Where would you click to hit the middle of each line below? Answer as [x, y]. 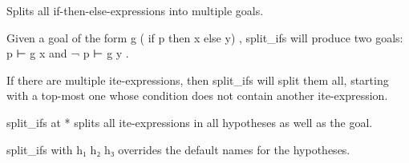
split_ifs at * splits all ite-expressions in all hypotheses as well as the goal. [190, 122]
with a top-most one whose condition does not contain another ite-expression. [197, 95]
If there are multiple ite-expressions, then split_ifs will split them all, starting [198, 80]
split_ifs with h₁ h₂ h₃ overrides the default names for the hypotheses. [178, 149]
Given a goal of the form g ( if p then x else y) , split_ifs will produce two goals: [205, 37]
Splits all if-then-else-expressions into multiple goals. [135, 10]
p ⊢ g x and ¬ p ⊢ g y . [68, 53]
